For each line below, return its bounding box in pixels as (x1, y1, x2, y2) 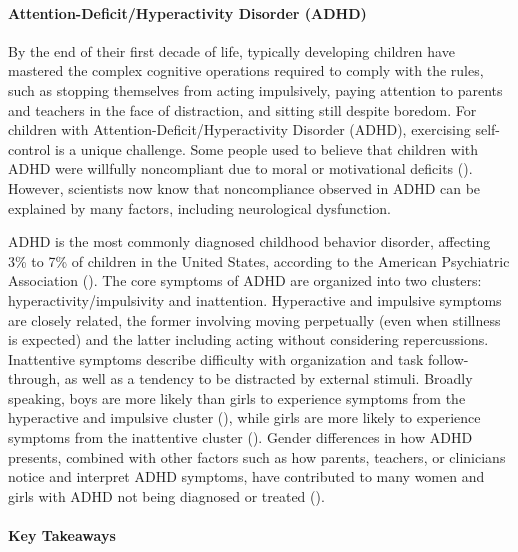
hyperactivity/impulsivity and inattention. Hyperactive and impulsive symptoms (8, 289, 502, 310)
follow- (427, 348, 469, 369)
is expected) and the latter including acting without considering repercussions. (8, 329, 489, 350)
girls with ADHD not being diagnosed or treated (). (8, 485, 325, 506)
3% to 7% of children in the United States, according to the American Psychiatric (8, 250, 510, 271)
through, (8, 368, 61, 389)
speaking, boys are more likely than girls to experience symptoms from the (8, 387, 466, 408)
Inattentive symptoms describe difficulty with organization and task (8, 348, 424, 369)
